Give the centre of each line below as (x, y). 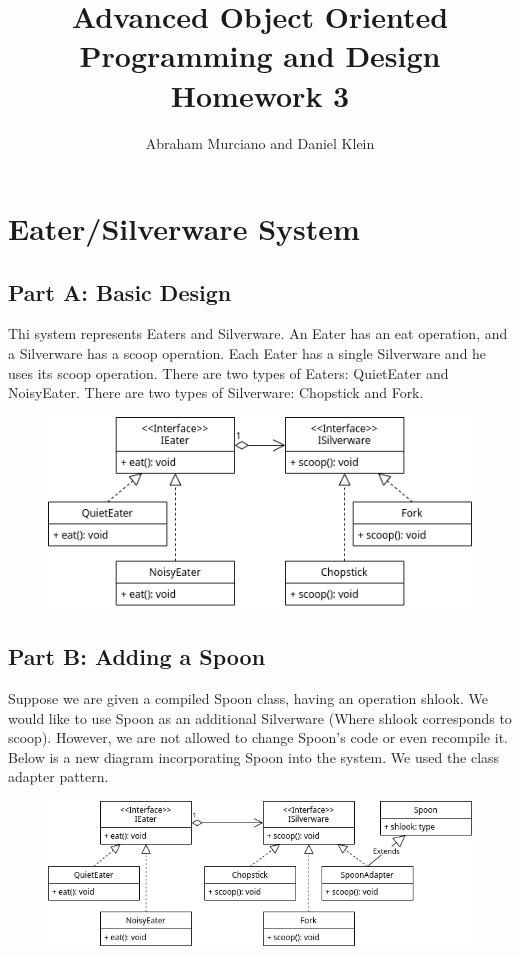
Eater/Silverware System (184, 228)
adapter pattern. (58, 776)
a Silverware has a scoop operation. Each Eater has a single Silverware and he (247, 353)
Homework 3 (260, 94)
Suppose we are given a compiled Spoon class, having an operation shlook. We (248, 697)
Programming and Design (260, 55)
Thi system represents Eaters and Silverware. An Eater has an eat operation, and (258, 333)
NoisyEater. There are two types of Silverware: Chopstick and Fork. (216, 392)
